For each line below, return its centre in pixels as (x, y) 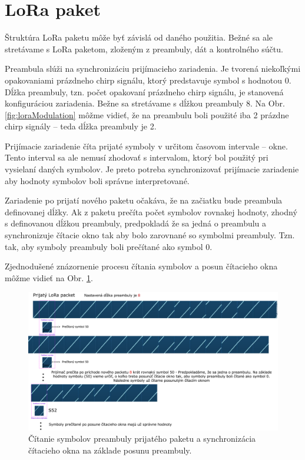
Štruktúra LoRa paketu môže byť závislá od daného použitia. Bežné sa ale (139, 37)
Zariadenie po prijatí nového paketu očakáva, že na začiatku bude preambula (144, 200)
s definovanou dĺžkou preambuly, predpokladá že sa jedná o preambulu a (136, 223)
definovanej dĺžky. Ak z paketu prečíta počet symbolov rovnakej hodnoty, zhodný (151, 211)
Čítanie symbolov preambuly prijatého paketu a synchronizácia (142, 439)
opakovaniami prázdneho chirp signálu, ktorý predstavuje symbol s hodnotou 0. (148, 80)
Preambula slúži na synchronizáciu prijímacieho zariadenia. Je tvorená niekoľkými (153, 69)
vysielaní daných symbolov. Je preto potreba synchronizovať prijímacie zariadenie (152, 169)
